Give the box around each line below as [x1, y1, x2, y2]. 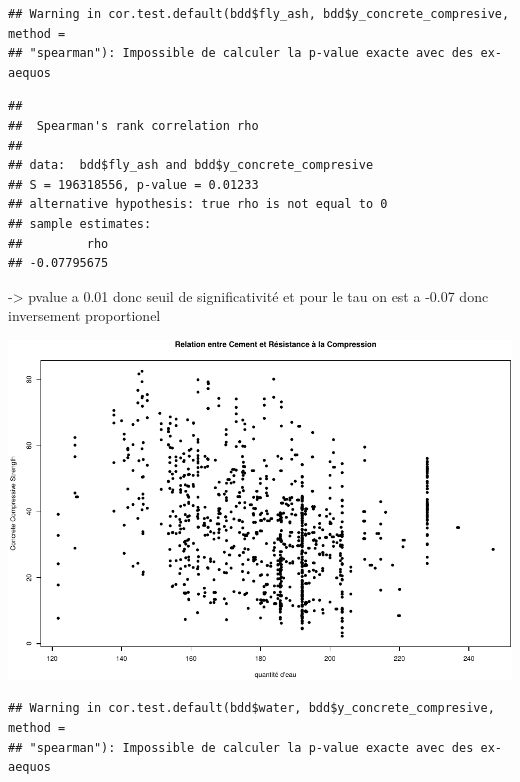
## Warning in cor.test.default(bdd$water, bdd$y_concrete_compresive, [8, 701, 495, 716]
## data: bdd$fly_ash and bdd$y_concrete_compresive [8, 158, 374, 173]
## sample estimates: [8, 216, 152, 231]
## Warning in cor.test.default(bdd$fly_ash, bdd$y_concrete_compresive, [8, 7, 510, 21]
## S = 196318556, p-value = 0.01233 [8, 177, 259, 192]
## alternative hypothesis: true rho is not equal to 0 [8, 197, 388, 212]
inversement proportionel [8, 305, 161, 326]
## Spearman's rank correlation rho [8, 118, 259, 133]
